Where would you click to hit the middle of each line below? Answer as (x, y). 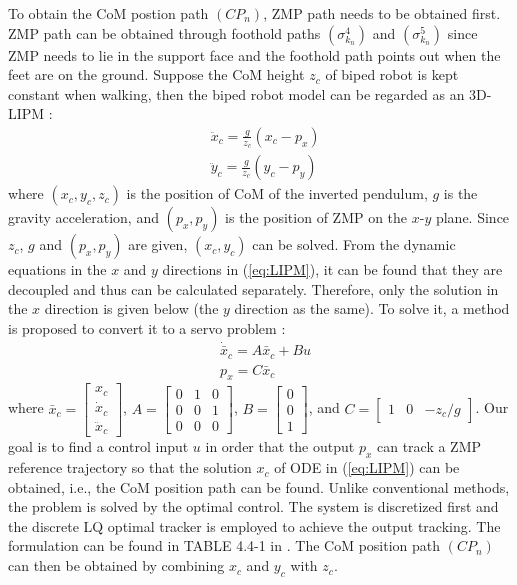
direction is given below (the (131, 308)
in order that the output (280, 446)
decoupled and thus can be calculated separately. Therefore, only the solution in (253, 288)
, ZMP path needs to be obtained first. (382, 13)
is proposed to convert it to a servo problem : (147, 328)
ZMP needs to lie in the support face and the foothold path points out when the (254, 54)
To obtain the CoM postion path (108, 13)
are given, (158, 244)
